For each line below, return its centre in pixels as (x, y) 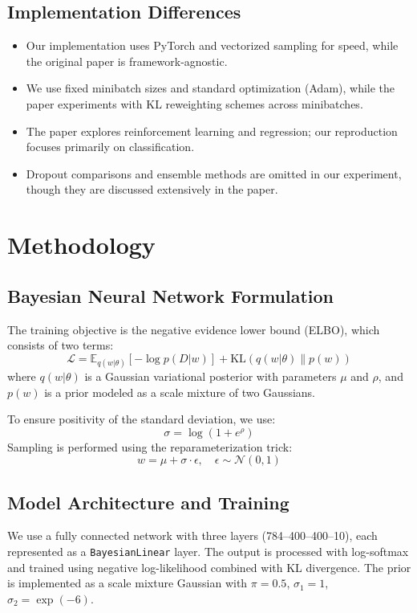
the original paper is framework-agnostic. (127, 61)
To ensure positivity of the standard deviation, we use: (142, 419)
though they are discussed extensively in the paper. (152, 189)
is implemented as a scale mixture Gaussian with (128, 583)
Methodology (81, 245)
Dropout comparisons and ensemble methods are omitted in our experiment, (214, 173)
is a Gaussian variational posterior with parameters (211, 376)
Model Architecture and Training (148, 502)
